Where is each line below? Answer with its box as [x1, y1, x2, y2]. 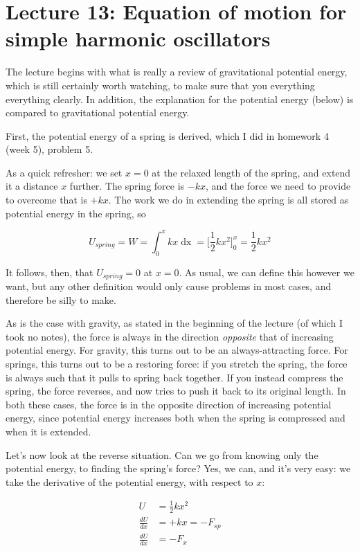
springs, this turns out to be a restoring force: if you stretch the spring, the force [6, 356, 348, 370]
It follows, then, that [6, 264, 93, 279]
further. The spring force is [69, 179, 185, 193]
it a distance [6, 179, 58, 193]
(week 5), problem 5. [6, 142, 93, 156]
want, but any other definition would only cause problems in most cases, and [6, 279, 332, 293]
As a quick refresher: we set [6, 165, 123, 179]
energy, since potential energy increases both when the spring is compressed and [6, 410, 345, 425]
